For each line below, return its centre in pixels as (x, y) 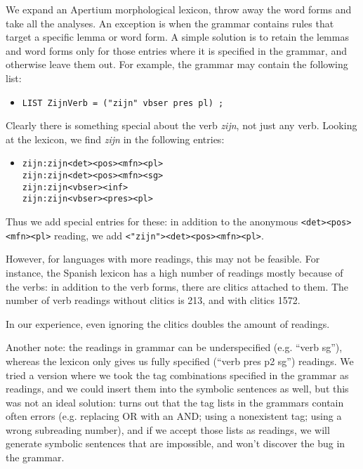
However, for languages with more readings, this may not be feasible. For (163, 259)
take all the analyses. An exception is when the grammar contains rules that (170, 23)
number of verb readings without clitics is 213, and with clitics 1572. (153, 300)
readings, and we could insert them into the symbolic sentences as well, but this (177, 389)
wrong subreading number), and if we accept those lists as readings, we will (168, 429)
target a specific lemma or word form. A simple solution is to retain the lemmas (177, 37)
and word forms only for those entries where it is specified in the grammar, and (176, 50)
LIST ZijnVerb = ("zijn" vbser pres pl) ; (123, 103)
